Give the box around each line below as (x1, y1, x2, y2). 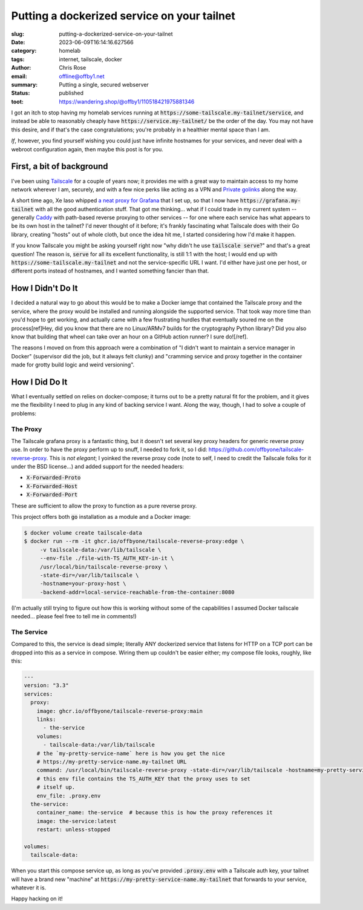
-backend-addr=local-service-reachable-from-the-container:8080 (39, 589, 235, 596)
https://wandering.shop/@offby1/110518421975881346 (59, 97, 195, 105)
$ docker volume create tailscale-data (24, 530, 142, 536)
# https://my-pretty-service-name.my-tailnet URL (36, 758, 187, 765)
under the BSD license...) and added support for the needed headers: (11, 463, 185, 470)
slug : (11, 30, 24, 38)
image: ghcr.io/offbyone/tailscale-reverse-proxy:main (36, 707, 203, 714)
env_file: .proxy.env (36, 792, 101, 799)
